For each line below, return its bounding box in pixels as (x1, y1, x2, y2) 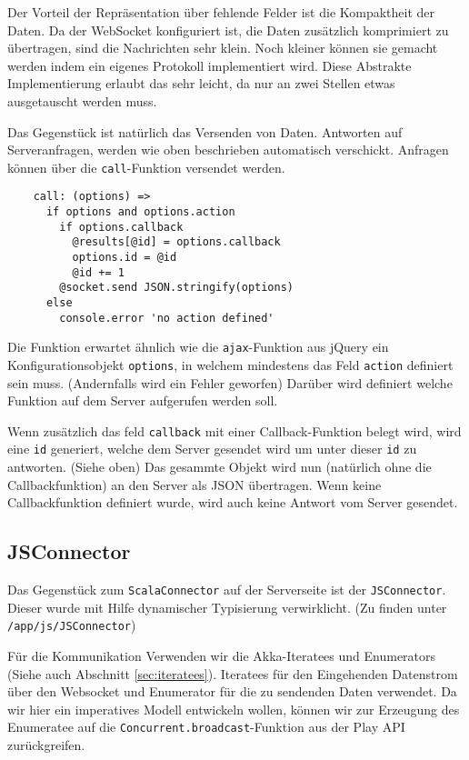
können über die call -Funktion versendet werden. (7, 157, 285, 176)
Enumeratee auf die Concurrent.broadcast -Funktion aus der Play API (7, 717, 405, 736)
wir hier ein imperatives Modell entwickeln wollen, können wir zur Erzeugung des (7, 699, 460, 718)
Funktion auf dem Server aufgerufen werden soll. (7, 391, 278, 410)
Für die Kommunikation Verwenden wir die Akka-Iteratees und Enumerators (7, 646, 436, 665)
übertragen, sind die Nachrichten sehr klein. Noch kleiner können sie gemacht (7, 38, 438, 57)
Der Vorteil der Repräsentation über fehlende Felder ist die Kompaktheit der (7, 3, 435, 21)
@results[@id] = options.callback (72, 235, 281, 249)
